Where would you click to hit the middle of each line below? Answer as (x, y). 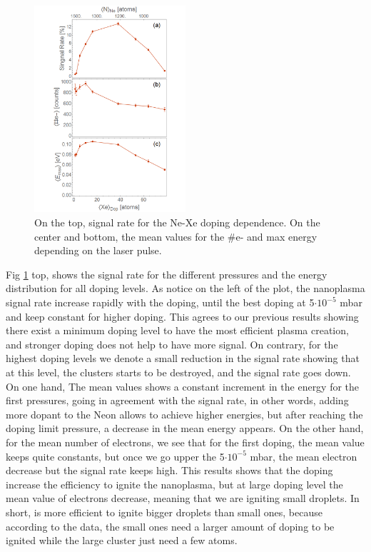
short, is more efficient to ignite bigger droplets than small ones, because (164, 512)
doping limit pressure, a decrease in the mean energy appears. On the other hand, (185, 428)
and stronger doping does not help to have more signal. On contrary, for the (172, 344)
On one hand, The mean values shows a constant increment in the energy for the (183, 386)
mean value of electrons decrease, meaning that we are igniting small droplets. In (183, 498)
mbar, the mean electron (304, 456)
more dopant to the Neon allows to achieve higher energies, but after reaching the (184, 414)
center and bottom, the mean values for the (129, 236)
